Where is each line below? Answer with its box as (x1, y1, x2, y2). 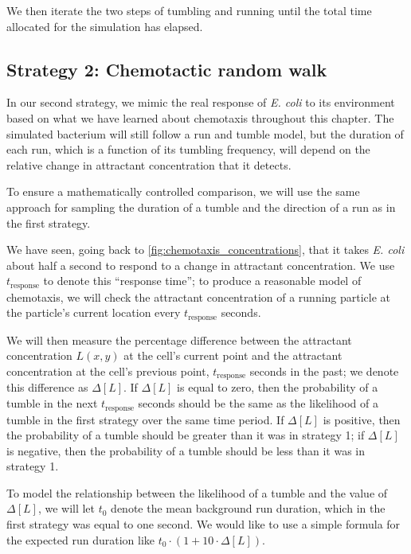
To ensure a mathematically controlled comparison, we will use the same (6, 183, 360, 200)
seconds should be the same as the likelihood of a (138, 395, 378, 412)
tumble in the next (6, 395, 98, 412)
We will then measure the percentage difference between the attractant (6, 331, 352, 348)
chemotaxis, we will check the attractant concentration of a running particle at (6, 288, 391, 305)
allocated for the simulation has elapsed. (6, 18, 203, 34)
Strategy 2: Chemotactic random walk (6, 57, 327, 81)
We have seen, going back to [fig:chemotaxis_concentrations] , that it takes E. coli (6, 241, 405, 258)
